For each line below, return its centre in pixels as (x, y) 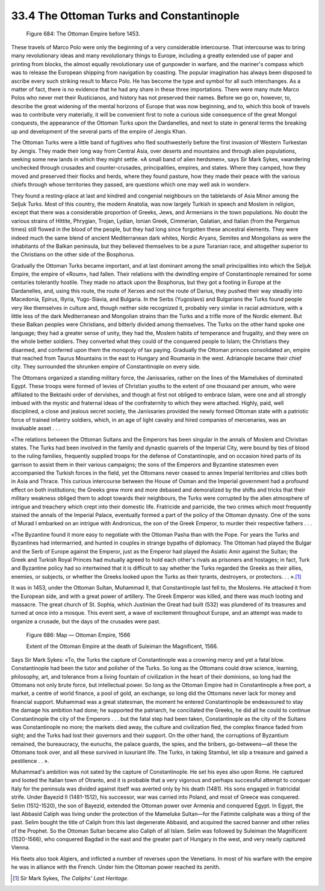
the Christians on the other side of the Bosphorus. (73, 254)
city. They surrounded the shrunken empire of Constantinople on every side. (106, 366)
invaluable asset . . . (36, 428)
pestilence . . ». (30, 760)
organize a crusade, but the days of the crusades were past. (86, 621)
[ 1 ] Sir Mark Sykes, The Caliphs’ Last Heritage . (71, 878)
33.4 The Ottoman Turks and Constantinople (125, 16)
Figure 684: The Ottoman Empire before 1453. (83, 34)
